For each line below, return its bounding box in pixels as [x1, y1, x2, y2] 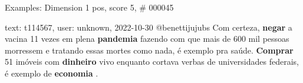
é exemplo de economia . [5, 67, 98, 79]
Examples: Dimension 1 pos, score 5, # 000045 [5, 1, 174, 13]
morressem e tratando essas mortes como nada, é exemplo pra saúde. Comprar [5, 44, 294, 56]
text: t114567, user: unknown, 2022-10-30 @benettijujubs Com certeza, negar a [5, 21, 292, 33]
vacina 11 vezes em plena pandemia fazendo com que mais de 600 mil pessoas [5, 32, 289, 45]
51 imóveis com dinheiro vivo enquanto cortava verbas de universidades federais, [5, 55, 299, 68]
